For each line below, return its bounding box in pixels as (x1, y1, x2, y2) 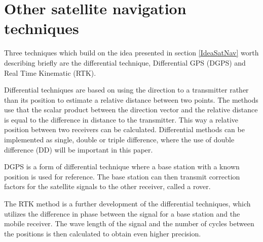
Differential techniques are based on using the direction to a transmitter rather (4, 84, 249, 95)
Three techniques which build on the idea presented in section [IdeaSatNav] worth (4, 47, 259, 58)
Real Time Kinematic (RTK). (4, 67, 96, 78)
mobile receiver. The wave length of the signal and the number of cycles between (4, 218, 254, 229)
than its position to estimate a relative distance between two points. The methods (4, 94, 258, 105)
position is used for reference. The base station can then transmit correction (4, 171, 240, 181)
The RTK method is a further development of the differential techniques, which (4, 198, 251, 209)
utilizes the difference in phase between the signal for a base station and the (4, 208, 240, 219)
